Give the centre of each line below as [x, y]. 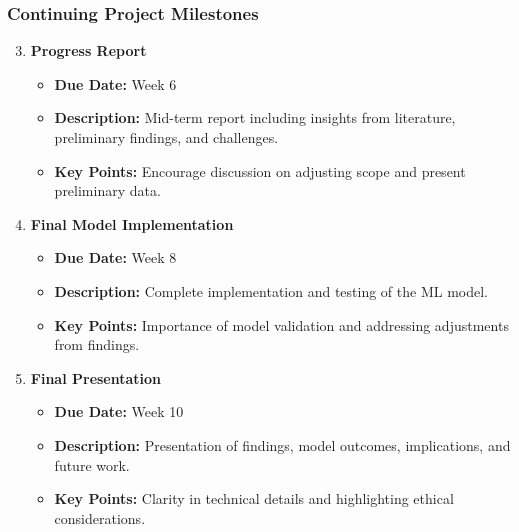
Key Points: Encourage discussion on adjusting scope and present [260, 170]
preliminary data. [107, 190]
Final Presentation [96, 377]
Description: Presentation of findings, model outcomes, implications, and [282, 444]
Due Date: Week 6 [115, 83]
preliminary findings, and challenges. [166, 137]
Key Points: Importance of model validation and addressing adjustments [281, 324]
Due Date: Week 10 [119, 411]
